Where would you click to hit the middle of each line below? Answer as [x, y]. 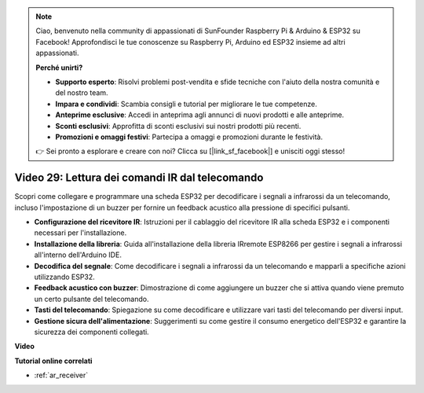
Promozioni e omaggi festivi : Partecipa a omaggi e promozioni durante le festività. [189, 137]
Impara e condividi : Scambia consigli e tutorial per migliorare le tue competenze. [186, 104]
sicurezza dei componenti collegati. [91, 332]
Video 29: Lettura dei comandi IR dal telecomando [139, 178]
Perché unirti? [59, 68]
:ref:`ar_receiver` [61, 375]
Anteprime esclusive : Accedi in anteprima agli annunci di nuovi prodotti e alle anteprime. [200, 115]
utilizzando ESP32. [65, 277]
